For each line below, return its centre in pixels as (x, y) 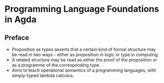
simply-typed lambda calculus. (43, 75)
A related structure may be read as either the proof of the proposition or (84, 60)
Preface (17, 38)
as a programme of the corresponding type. (56, 65)
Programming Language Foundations (82, 9)
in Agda (21, 19)
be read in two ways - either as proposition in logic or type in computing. (85, 55)
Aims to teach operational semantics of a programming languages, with (84, 70)
